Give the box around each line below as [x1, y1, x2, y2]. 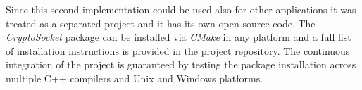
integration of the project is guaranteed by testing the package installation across [6, 57, 356, 72]
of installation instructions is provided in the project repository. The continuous [6, 43, 350, 58]
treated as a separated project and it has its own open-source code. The [6, 15, 316, 30]
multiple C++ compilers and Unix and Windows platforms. [6, 70, 263, 85]
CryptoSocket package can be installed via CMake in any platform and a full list [6, 30, 351, 44]
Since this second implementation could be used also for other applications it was [6, 2, 356, 16]
